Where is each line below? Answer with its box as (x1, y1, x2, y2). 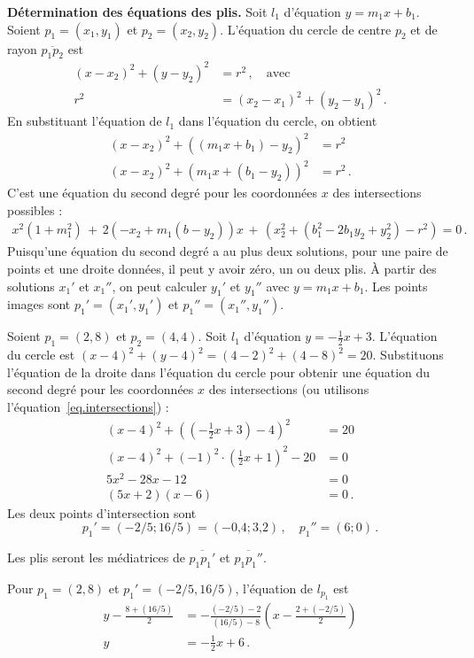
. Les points (364, 276, 428, 295)
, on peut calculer (112, 276, 207, 295)
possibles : (7, 200, 63, 219)
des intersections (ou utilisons (208, 380, 369, 399)
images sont (7, 295, 71, 314)
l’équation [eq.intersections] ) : (7, 397, 169, 415)
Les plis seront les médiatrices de (7, 548, 185, 567)
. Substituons (372, 345, 444, 364)
